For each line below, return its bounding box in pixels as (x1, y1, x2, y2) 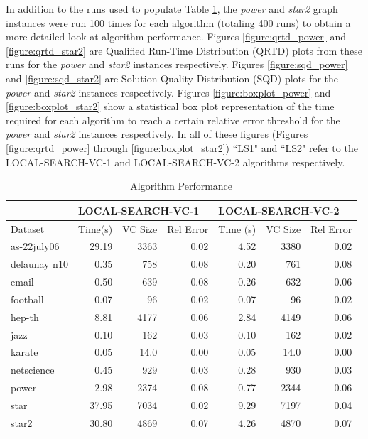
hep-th (11, 309, 39, 324)
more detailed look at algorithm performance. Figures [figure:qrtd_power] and (6, 29, 346, 44)
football (11, 291, 44, 306)
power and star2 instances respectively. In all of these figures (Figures (6, 126, 308, 141)
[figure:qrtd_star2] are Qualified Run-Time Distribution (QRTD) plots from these (6, 43, 362, 58)
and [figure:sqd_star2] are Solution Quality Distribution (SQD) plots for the (6, 70, 339, 85)
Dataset (11, 221, 45, 236)
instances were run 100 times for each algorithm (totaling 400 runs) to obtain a (6, 15, 351, 30)
